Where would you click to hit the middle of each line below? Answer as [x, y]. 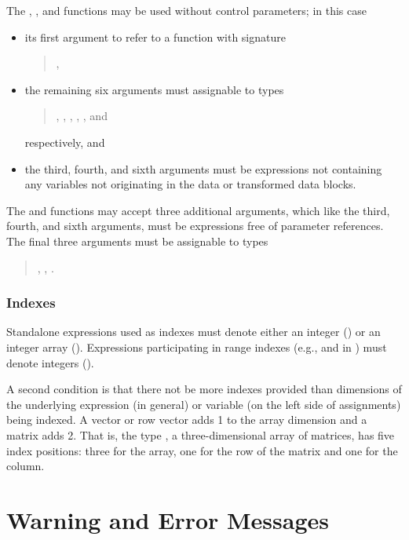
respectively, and [65, 142]
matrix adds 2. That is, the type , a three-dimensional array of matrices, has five [201, 434]
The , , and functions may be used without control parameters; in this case [186, 10]
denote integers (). [50, 362]
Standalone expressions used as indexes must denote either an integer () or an [194, 332]
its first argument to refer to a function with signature [155, 36]
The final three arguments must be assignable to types [137, 241]
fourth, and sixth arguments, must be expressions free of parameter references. [195, 226]
